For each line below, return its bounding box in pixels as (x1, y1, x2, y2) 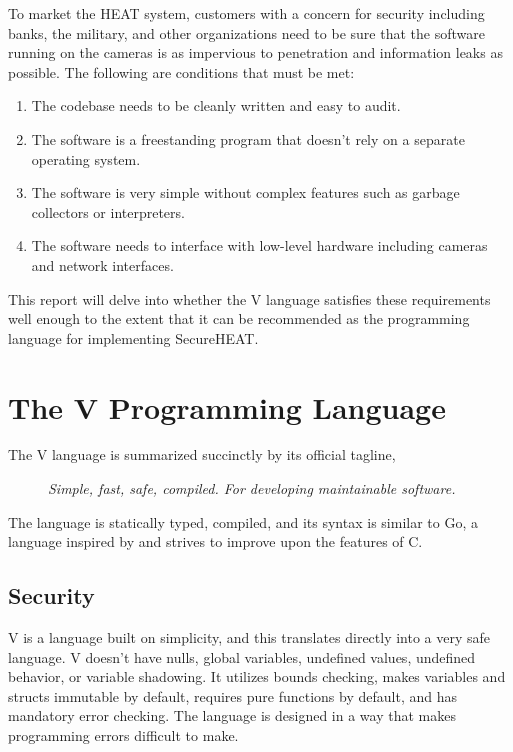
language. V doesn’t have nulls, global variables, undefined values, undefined (8, 646, 476, 667)
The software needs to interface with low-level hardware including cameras (31, 235, 488, 256)
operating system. (31, 148, 141, 169)
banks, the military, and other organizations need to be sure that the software (8, 22, 485, 43)
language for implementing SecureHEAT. (8, 327, 259, 348)
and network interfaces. (31, 254, 174, 275)
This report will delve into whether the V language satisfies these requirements (8, 288, 491, 309)
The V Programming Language (8, 386, 446, 427)
